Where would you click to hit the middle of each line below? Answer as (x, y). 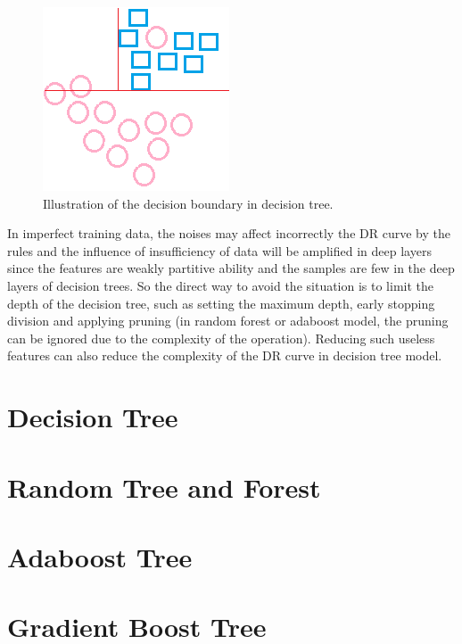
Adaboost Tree (100, 556)
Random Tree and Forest (164, 487)
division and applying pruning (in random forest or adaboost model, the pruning (228, 321)
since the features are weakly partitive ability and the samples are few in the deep (231, 268)
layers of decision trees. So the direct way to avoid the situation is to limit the (221, 285)
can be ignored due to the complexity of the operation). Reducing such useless (221, 338)
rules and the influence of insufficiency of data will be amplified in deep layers (219, 250)
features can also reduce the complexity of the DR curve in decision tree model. (225, 355)
